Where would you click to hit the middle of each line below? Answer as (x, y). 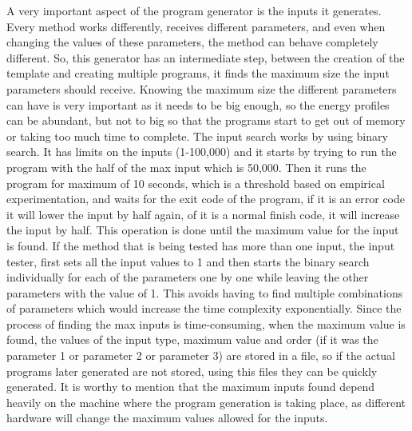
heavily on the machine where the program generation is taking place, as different (206, 402)
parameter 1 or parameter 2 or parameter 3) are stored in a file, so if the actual (201, 355)
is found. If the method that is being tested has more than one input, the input (201, 245)
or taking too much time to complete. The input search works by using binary (197, 136)
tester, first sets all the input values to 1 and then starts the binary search (188, 261)
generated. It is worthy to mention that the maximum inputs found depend (191, 387)
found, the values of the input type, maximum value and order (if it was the (192, 339)
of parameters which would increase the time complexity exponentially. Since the (204, 308)
